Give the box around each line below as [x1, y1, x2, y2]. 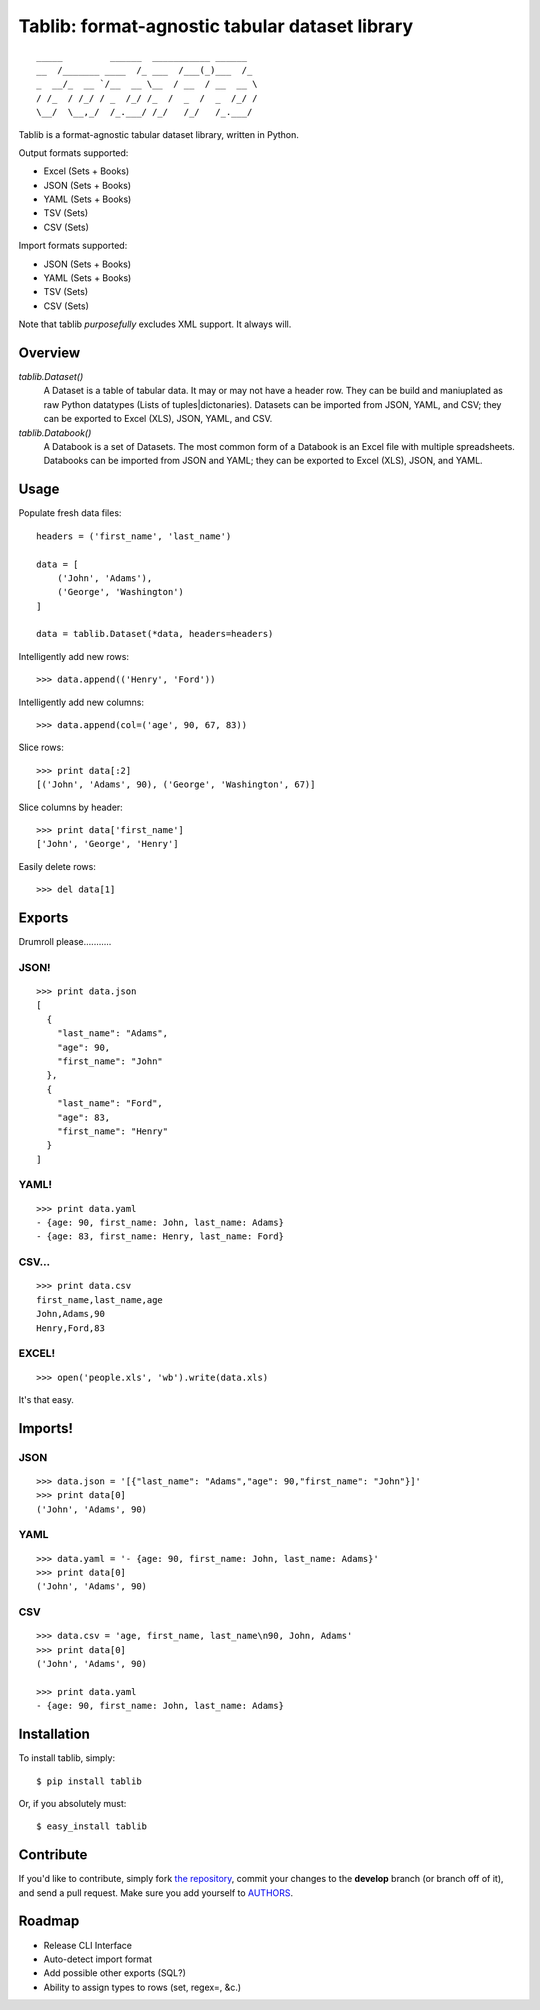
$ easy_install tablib [36, 1821, 148, 1832]
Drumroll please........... [18, 936, 112, 948]
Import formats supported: [18, 240, 128, 252]
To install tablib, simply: [18, 1752, 115, 1764]
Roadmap [18, 1913, 80, 1930]
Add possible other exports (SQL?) [43, 1967, 187, 1979]
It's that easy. [18, 1393, 75, 1405]
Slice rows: [18, 741, 64, 754]
